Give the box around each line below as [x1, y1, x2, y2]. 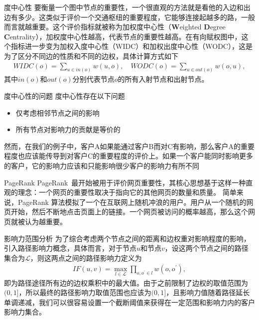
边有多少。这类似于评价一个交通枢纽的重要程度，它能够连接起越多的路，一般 [4, 11, 255, 22]
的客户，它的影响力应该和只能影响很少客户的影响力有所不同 [4, 160, 199, 171]
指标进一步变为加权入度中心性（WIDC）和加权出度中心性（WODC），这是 [10, 41, 253, 51]
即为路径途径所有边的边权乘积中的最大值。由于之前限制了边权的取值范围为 [4, 277, 248, 288]
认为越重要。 [24, 216, 67, 226]
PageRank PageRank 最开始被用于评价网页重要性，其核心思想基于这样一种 [4, 177, 246, 187]
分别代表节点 [72, 74, 115, 84]
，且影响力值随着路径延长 [166, 287, 250, 298]
